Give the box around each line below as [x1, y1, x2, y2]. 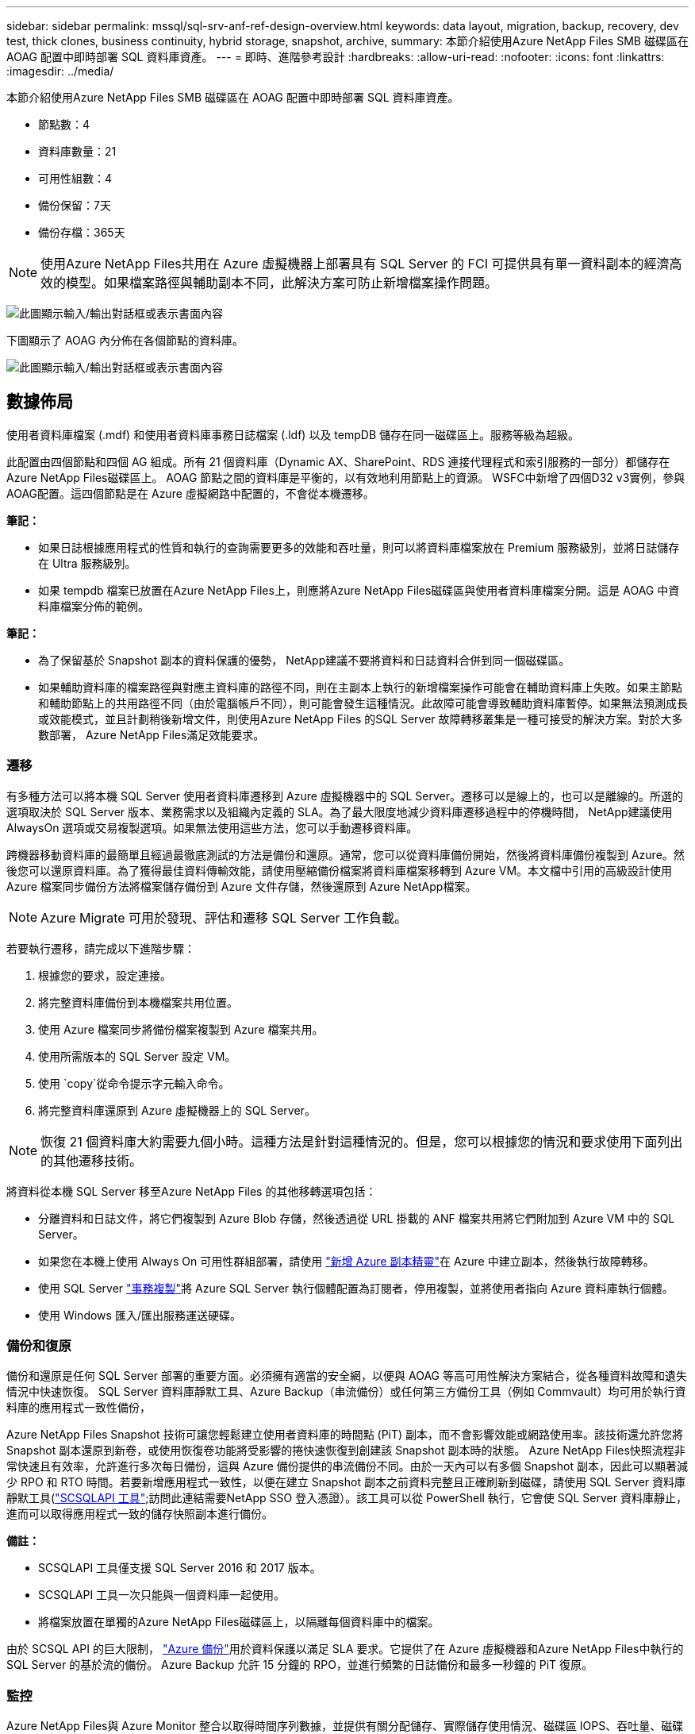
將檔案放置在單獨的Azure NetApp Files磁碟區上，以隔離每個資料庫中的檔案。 [38, 1615, 440, 1629]
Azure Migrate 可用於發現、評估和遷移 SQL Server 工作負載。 [40, 909, 407, 926]
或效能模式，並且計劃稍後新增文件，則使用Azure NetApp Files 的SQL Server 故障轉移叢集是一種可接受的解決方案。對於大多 [38, 711, 683, 726]
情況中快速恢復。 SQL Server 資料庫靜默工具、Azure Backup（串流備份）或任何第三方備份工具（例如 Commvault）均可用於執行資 [6, 1385, 686, 1399]
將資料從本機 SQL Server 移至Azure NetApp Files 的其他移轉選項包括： [6, 1184, 377, 1198]
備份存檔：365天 [38, 225, 125, 239]
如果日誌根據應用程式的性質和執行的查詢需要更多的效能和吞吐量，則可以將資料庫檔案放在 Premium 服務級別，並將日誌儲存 [38, 540, 680, 554]
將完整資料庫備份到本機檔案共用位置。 [38, 995, 238, 1009]
